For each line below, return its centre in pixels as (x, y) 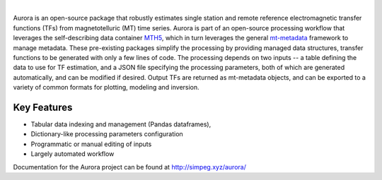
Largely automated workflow (73, 154)
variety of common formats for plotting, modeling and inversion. (106, 88)
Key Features (43, 107)
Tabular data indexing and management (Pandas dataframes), (121, 124)
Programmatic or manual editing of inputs (91, 144)
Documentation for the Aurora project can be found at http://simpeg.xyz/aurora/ (130, 167)
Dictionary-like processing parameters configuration (107, 134)
